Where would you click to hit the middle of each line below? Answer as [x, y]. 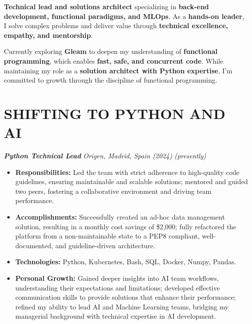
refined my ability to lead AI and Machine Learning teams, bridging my [122, 306]
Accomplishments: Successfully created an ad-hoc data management [120, 217]
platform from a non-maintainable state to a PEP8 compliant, [108, 236]
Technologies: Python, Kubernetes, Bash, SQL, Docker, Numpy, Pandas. [126, 262]
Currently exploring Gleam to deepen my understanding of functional [111, 51]
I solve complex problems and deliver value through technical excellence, [116, 26]
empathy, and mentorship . [48, 35]
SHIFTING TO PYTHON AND [115, 113]
